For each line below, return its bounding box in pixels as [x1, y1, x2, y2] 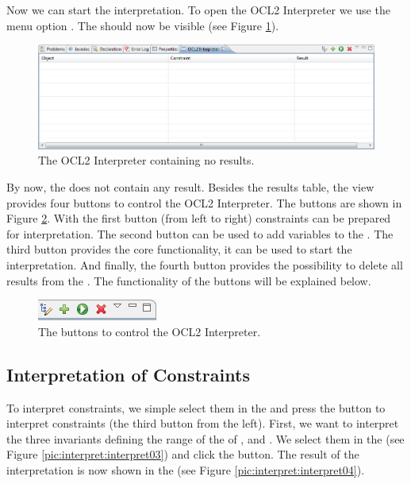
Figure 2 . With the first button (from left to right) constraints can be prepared [6, 210, 391, 227]
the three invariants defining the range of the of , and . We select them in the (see [6, 430, 405, 447]
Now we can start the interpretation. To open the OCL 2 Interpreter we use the [6, 2, 390, 17]
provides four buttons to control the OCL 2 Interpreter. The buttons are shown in [6, 194, 402, 211]
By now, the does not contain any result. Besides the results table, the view [6, 179, 375, 196]
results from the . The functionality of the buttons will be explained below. [6, 272, 371, 288]
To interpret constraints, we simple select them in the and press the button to [6, 399, 386, 416]
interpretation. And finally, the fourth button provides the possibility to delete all [6, 257, 403, 273]
